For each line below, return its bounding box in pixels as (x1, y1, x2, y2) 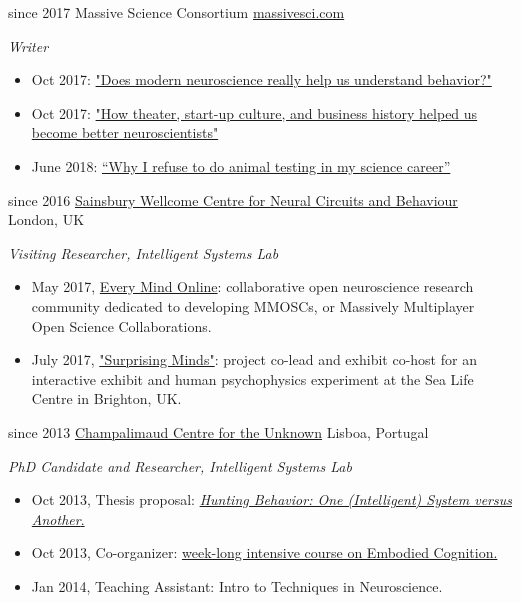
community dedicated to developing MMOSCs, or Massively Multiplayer (31, 295, 475, 316)
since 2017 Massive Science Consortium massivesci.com (8, 2, 345, 22)
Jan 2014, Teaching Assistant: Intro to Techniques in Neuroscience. (31, 575, 443, 596)
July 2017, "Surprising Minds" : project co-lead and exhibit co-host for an (31, 349, 477, 370)
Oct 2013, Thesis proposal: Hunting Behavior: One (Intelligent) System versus (31, 489, 512, 510)
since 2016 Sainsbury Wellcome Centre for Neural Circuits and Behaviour (8, 189, 458, 210)
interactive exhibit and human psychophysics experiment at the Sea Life (31, 368, 474, 389)
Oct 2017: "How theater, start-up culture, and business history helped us (31, 102, 478, 123)
